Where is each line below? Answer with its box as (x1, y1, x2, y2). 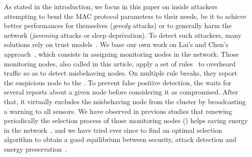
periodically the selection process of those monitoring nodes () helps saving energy (4, 115, 248, 126)
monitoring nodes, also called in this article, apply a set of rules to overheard (4, 58, 236, 68)
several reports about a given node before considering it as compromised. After (4, 87, 238, 97)
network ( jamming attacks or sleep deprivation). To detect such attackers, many (4, 30, 242, 40)
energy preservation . (4, 143, 67, 154)
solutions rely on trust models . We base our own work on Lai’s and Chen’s (4, 39, 229, 49)
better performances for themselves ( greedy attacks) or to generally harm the (4, 20, 232, 31)
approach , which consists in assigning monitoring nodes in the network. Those (4, 48, 239, 59)
